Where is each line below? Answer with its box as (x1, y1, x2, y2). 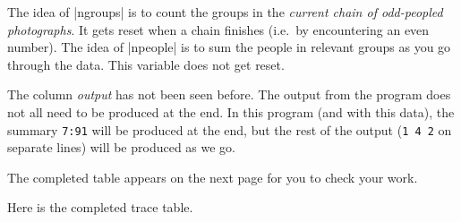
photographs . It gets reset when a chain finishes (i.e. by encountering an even (7, 20, 430, 38)
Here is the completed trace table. (7, 198, 193, 217)
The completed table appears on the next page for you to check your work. (7, 167, 418, 186)
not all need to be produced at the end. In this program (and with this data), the (7, 102, 455, 121)
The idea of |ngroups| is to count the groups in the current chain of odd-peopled (7, 3, 443, 21)
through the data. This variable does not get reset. (7, 55, 285, 73)
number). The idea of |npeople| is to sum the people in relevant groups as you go (7, 38, 451, 56)
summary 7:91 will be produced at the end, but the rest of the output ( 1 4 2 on (7, 120, 452, 139)
